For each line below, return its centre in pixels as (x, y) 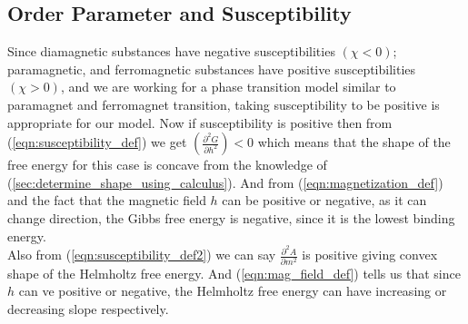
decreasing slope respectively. (88, 308)
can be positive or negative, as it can (324, 200)
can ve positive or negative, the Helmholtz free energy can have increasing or (233, 291)
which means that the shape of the (354, 142)
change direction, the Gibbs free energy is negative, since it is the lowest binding (231, 217)
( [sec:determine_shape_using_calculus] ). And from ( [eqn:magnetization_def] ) (225, 182)
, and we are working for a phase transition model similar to (228, 87)
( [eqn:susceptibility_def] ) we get (97, 142)
